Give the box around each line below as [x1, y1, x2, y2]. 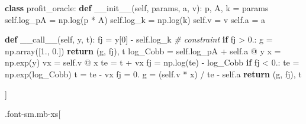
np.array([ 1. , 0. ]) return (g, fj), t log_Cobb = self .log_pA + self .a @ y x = [5, 44, 281, 57]
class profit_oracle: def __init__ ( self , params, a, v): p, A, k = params [5, 2, 269, 14]
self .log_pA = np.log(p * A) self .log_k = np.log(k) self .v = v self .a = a [5, 13, 265, 25]
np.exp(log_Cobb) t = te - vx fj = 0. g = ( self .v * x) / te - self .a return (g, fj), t [5, 67, 302, 80]
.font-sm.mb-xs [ [5, 107, 61, 120]
